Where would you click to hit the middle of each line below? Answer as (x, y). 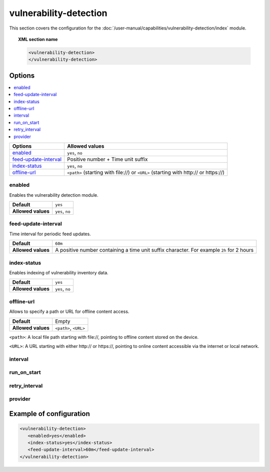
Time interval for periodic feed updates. (50, 234)
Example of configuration (49, 414)
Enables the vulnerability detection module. (54, 195)
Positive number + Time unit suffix (107, 159)
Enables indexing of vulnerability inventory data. (59, 272)
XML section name (38, 39)
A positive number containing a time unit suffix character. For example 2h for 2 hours (154, 250)
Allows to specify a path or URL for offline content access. (69, 312)
